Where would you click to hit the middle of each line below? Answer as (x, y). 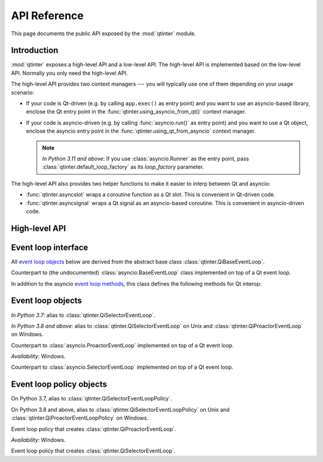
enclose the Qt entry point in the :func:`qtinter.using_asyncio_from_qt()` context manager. (136, 112)
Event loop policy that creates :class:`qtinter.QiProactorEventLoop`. (94, 429)
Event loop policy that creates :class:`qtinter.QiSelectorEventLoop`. (93, 451)
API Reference (47, 16)
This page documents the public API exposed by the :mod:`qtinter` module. (104, 33)
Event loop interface (50, 247)
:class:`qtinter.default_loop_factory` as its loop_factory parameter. (123, 167)
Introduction (35, 51)
